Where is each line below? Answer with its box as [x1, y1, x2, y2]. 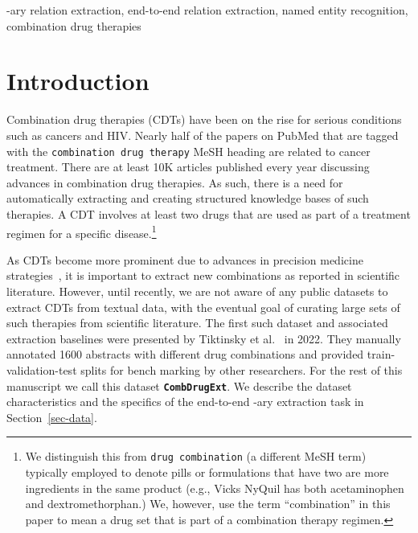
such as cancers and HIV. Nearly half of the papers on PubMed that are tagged [6, 126, 399, 143]
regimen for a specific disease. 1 [6, 222, 157, 241]
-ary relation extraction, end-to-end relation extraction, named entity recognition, [6, 2, 408, 18]
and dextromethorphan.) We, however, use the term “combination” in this [25, 495, 391, 512]
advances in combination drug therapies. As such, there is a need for [6, 174, 343, 191]
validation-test [6, 361, 77, 378]
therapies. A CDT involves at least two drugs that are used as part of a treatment [6, 205, 411, 222]
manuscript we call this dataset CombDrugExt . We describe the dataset [6, 377, 352, 394]
